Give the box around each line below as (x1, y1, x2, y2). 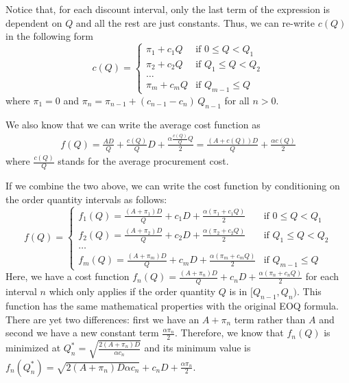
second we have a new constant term (5, 325, 159, 340)
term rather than (234, 312, 306, 326)
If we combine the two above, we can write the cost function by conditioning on (5, 178, 340, 192)
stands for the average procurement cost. (58, 154, 229, 168)
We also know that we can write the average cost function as (5, 117, 261, 131)
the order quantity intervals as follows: (5, 191, 167, 206)
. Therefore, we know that (175, 325, 284, 340)
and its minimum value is (144, 340, 251, 355)
